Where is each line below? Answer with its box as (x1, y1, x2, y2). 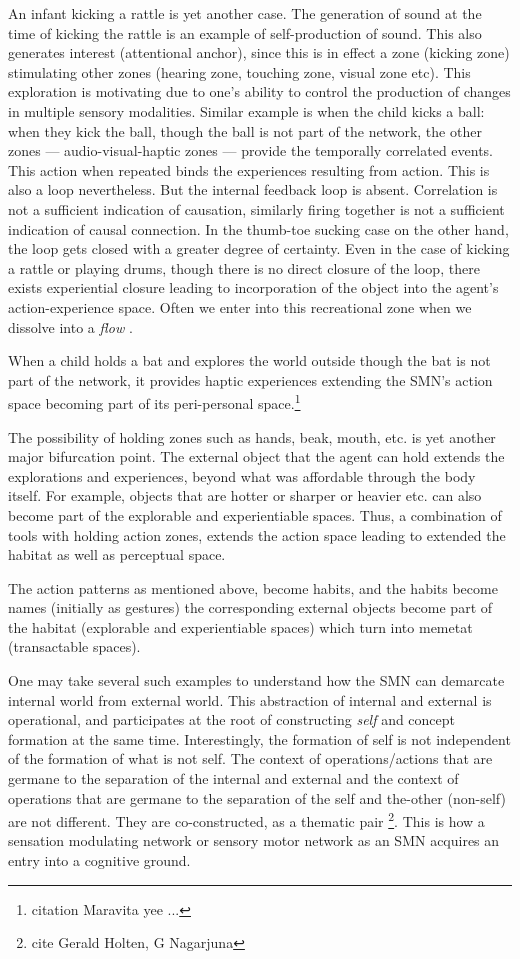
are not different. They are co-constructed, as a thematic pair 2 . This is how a (8, 808, 485, 831)
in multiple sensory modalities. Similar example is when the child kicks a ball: (8, 100, 485, 121)
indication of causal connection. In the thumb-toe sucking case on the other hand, (8, 218, 509, 239)
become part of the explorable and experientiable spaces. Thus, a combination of (8, 504, 502, 525)
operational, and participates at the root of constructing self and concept (8, 709, 456, 730)
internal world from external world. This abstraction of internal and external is (8, 689, 492, 710)
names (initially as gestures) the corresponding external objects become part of (8, 597, 493, 618)
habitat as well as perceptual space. (8, 544, 226, 565)
